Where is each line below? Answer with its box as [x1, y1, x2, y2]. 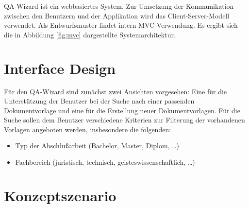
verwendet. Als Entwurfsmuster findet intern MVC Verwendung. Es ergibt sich [4, 20, 238, 30]
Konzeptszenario [4, 185, 116, 205]
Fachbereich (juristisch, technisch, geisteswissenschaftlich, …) [15, 157, 195, 167]
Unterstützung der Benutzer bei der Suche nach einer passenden [4, 96, 195, 106]
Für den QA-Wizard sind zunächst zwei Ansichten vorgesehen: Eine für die [4, 86, 227, 96]
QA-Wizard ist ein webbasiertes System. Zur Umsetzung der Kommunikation [4, 1, 234, 11]
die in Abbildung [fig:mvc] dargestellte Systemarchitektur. [4, 29, 176, 39]
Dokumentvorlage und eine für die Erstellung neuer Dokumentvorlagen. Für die [4, 105, 240, 115]
